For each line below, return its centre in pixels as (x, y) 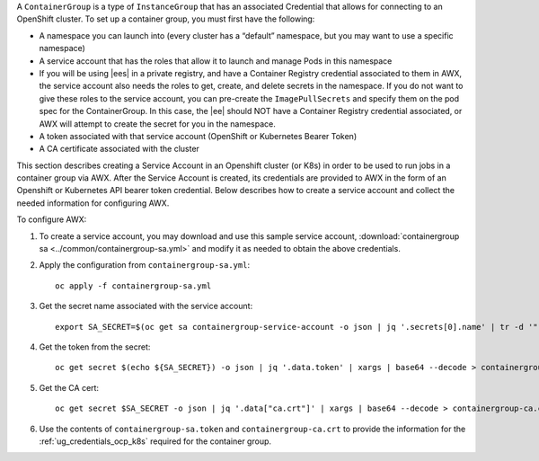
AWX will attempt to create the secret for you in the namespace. (157, 124)
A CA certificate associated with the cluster (119, 149)
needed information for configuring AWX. (93, 203)
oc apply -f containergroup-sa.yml (133, 286)
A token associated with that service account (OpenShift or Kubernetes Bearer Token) (198, 136)
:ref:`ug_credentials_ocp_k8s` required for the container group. (155, 441)
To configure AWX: (52, 219)
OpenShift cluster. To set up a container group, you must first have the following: (166, 19)
